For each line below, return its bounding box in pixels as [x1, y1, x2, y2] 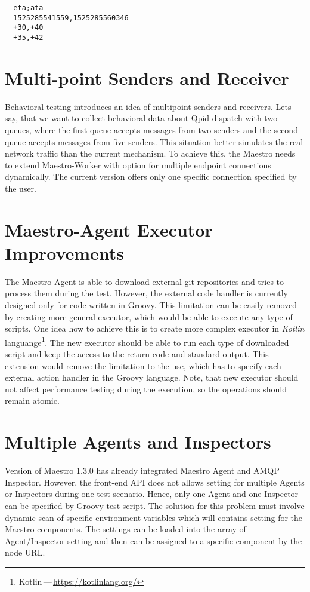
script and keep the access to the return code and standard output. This [5, 348, 269, 360]
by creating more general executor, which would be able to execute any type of [5, 310, 293, 323]
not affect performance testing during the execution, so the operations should [5, 382, 287, 395]
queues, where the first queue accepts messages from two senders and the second [5, 123, 298, 136]
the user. [5, 182, 37, 194]
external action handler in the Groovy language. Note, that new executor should [5, 371, 299, 384]
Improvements [5, 240, 125, 265]
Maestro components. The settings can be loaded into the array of [5, 523, 246, 535]
